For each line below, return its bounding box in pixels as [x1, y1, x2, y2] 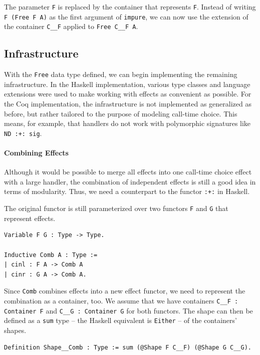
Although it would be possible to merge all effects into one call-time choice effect [4, 166, 252, 177]
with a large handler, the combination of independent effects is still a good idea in [4, 176, 256, 186]
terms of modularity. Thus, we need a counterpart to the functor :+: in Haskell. [4, 186, 250, 196]
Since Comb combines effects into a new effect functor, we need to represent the [4, 285, 245, 296]
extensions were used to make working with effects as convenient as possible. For [4, 88, 251, 99]
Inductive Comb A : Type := [4, 251, 98, 258]
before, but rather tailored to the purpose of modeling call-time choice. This [4, 108, 237, 118]
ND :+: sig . [4, 127, 42, 138]
